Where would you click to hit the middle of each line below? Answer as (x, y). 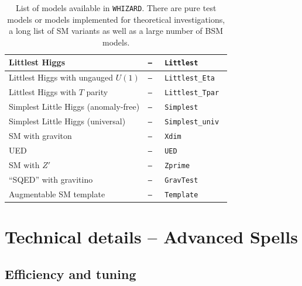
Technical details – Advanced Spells (151, 236)
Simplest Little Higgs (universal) (67, 121)
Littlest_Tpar (192, 93)
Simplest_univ (192, 122)
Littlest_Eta (190, 79)
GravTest (181, 180)
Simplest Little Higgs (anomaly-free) (74, 107)
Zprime (177, 165)
